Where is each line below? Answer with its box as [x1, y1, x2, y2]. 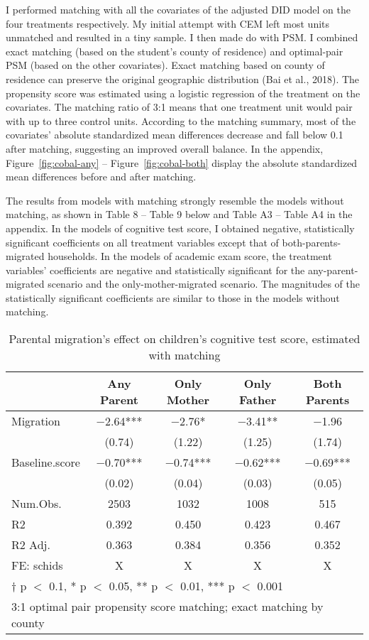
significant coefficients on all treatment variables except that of [6, 234, 279, 249]
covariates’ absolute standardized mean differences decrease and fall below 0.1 [6, 127, 343, 142]
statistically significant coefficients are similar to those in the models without [6, 290, 340, 305]
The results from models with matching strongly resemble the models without [6, 192, 344, 207]
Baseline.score [11, 454, 80, 471]
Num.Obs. [11, 495, 62, 512]
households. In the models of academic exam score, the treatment [48, 249, 332, 264]
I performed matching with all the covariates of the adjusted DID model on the [6, 2, 351, 16]
